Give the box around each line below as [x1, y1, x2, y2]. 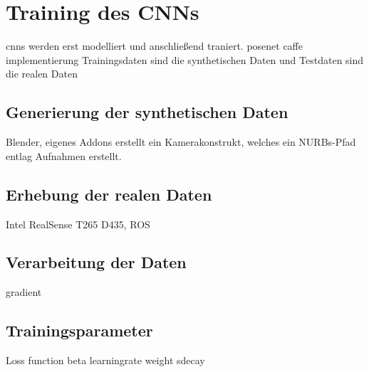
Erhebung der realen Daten [6, 183, 212, 205]
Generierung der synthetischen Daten [6, 101, 289, 123]
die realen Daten [6, 66, 78, 81]
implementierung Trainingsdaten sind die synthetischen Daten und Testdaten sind [6, 52, 364, 67]
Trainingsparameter [6, 319, 153, 341]
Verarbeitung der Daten [6, 251, 187, 273]
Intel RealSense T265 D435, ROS [6, 216, 150, 231]
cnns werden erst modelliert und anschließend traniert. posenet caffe [6, 38, 303, 53]
